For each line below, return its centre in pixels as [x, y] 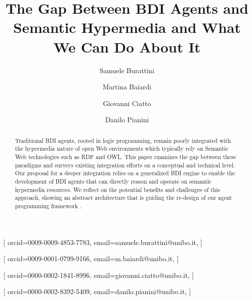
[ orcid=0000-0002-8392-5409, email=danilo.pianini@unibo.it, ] [97, 291]
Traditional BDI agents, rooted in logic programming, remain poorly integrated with [123, 140]
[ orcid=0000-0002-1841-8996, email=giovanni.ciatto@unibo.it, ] [99, 275]
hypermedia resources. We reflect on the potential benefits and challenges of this [117, 189]
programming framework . [48, 205]
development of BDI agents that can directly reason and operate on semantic [113, 181]
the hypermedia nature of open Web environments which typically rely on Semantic [122, 149]
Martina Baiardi [127, 87]
